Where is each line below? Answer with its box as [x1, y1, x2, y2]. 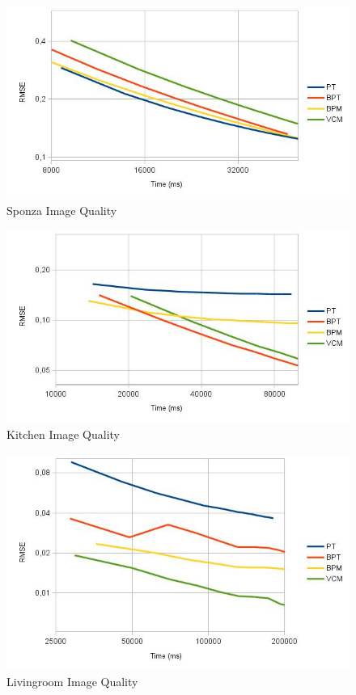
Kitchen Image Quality [6, 426, 120, 443]
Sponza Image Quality [6, 202, 117, 219]
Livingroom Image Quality [6, 673, 138, 690]
